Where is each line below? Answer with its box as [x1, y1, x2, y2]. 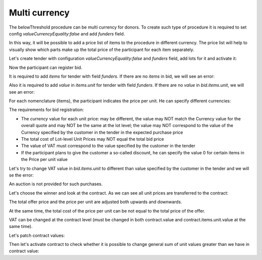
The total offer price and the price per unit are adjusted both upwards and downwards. [9, 199, 182, 205]
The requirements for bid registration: [9, 107, 84, 113]
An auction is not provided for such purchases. [9, 181, 103, 187]
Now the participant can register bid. [9, 65, 82, 70]
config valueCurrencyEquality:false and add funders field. [9, 31, 125, 36]
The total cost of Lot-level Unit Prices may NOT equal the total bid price [21, 136, 164, 142]
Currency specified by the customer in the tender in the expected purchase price [21, 129, 183, 135]
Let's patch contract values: [9, 232, 65, 238]
